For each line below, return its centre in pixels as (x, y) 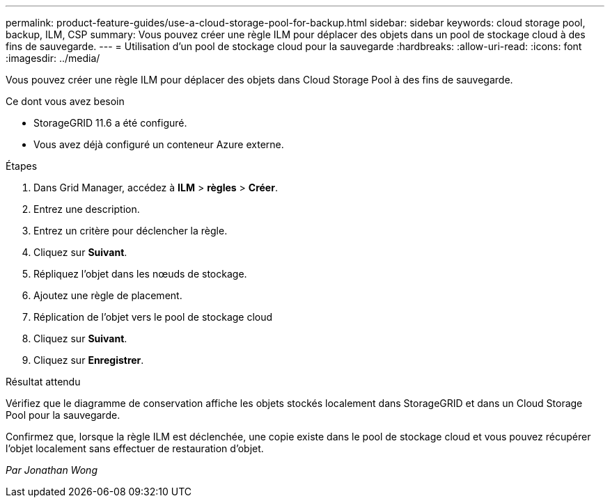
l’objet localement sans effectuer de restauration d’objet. (135, 448)
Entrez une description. (87, 209)
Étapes (22, 166)
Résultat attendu (43, 382)
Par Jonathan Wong (52, 470)
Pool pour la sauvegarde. (63, 415)
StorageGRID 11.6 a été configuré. (110, 123)
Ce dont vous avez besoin (65, 101)
